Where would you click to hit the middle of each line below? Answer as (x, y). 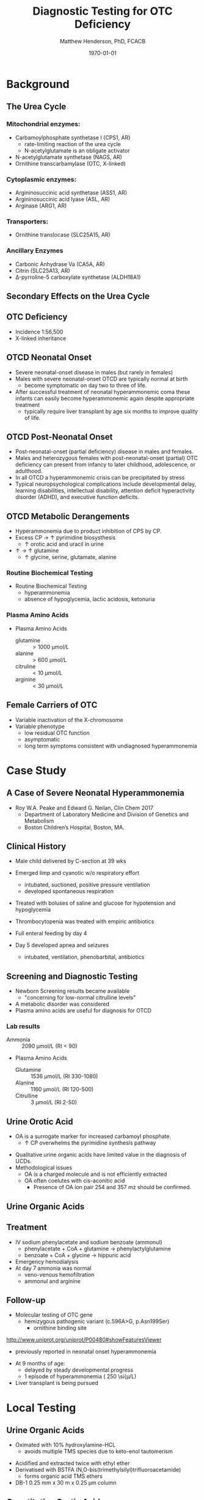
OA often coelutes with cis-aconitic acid (75, 1181)
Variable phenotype (40, 726)
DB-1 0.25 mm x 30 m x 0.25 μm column (66, 1483)
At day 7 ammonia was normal (53, 1268)
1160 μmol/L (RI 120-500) (62, 1090)
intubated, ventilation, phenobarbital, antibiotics (84, 957)
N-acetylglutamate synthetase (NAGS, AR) (68, 157)
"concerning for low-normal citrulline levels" (80, 998)
